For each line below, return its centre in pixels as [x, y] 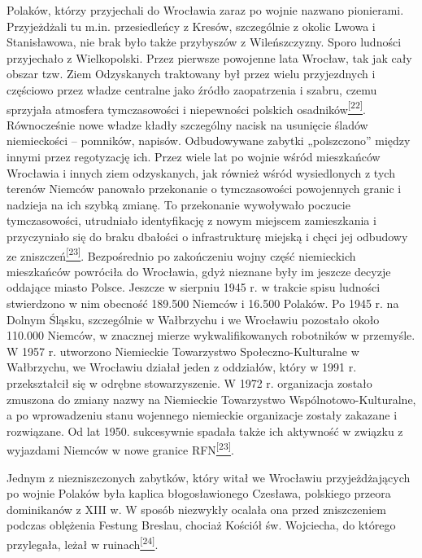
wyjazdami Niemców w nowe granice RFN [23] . [120, 448]
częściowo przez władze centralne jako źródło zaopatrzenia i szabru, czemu [192, 89]
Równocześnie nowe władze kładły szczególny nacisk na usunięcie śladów [187, 124]
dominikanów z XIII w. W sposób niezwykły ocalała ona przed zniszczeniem [196, 509]
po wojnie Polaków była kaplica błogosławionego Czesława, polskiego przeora [199, 493]
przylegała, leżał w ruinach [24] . [83, 543]
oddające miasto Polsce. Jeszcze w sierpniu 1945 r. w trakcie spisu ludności [194, 287]
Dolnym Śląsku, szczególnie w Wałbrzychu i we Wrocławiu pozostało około [193, 319]
